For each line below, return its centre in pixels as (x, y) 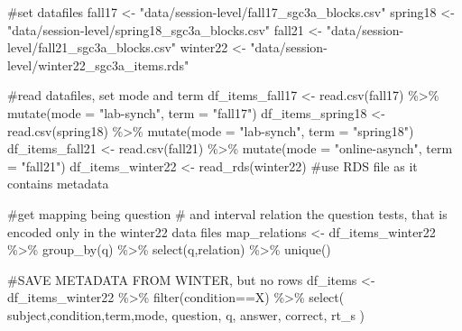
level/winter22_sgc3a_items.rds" (98, 64)
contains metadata (58, 184)
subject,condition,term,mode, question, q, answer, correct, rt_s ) (186, 314)
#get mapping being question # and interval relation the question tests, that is (227, 213)
